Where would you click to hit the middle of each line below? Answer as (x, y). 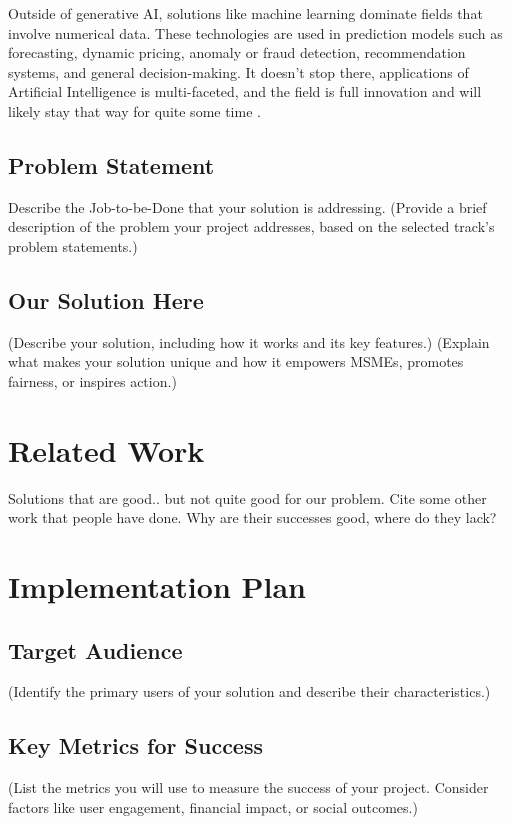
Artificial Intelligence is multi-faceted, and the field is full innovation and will (245, 91)
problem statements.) (73, 245)
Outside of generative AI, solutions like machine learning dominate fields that (245, 13)
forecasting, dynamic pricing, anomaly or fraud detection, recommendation (237, 52)
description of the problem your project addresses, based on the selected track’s (251, 226)
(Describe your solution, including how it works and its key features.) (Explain (249, 341)
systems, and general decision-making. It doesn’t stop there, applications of (238, 71)
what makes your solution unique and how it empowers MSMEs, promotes (236, 361)
